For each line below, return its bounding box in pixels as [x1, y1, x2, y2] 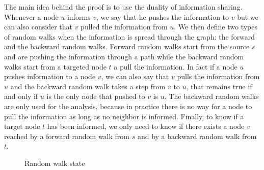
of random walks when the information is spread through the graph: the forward [4, 31, 255, 42]
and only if [4, 91, 38, 101]
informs [67, 11, 91, 22]
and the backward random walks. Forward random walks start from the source [4, 41, 250, 52]
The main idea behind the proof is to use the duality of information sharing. [4, 2, 243, 12]
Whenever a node [4, 11, 59, 22]
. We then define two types [174, 21, 258, 32]
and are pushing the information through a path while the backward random [4, 51, 244, 61]
